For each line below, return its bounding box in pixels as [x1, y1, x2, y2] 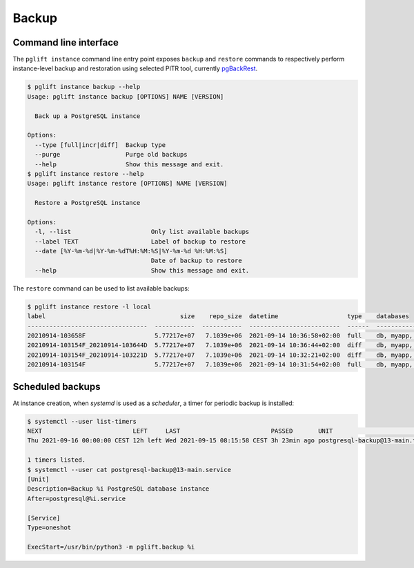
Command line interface [12, 37, 119, 48]
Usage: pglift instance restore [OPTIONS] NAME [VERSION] [27, 179, 228, 188]
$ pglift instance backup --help [27, 83, 141, 91]
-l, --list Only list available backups [34, 228, 250, 236]
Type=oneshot [27, 523, 72, 531]
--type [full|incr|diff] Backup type [34, 141, 166, 148]
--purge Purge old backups [34, 150, 188, 159]
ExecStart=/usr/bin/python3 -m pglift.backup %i [27, 542, 195, 551]
